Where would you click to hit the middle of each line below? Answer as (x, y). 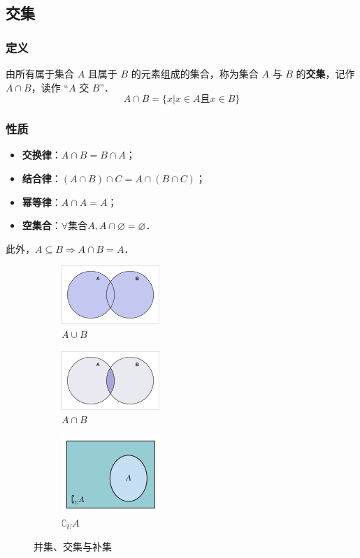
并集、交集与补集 (73, 546)
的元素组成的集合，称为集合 (195, 73)
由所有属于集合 (40, 73)
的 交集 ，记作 (325, 73)
